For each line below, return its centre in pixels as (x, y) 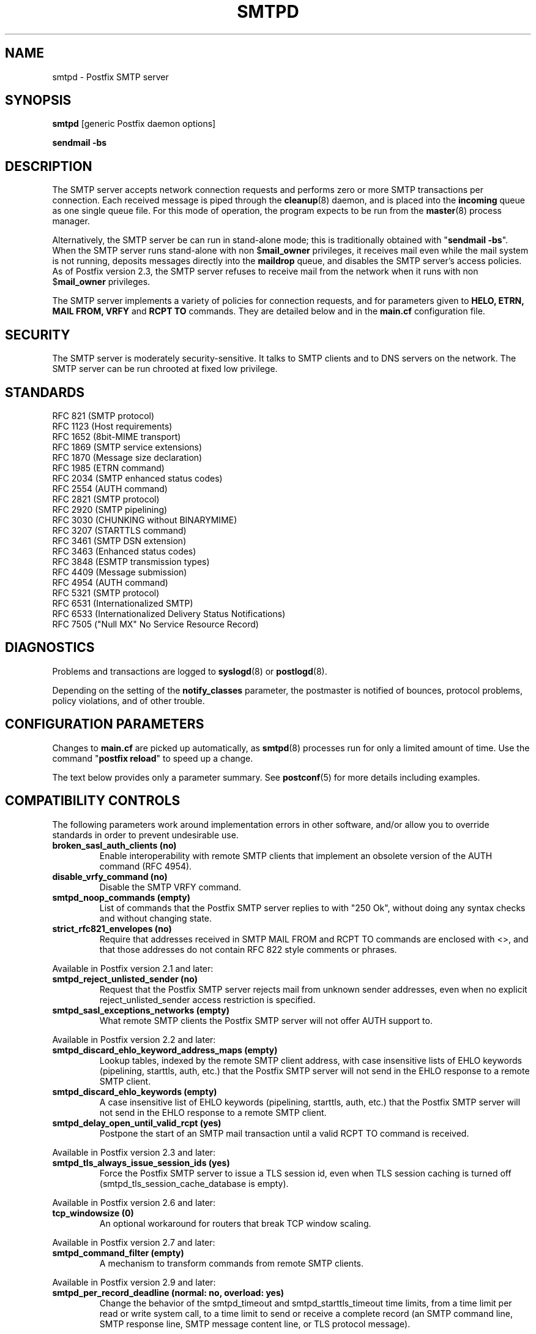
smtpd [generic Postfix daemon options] (134, 124)
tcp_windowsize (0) (93, 1213)
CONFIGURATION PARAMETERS (105, 724)
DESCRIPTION (49, 166)
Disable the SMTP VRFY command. (170, 887)
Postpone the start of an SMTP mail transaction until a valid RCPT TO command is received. (284, 1133)
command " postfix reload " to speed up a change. (153, 758)
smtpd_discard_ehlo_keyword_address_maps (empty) (165, 1050)
